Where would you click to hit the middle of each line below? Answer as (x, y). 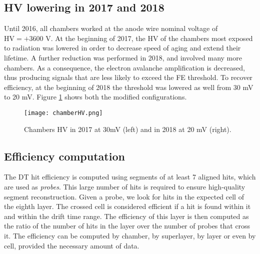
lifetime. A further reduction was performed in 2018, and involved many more (123, 57)
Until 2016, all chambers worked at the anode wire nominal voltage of (111, 28)
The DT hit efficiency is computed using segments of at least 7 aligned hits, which (130, 177)
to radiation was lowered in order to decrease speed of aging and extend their (122, 48)
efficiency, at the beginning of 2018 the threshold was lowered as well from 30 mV (129, 87)
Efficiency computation (64, 156)
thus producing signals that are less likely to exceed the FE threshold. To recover (128, 77)
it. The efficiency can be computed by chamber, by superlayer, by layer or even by (130, 235)
